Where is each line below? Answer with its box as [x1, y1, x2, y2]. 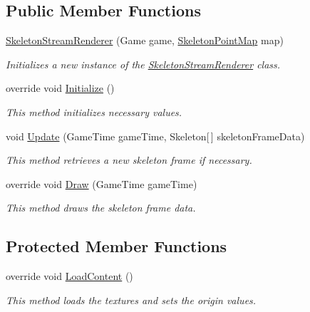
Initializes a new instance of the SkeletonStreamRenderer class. [6, 56, 281, 71]
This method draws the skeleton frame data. [6, 200, 196, 215]
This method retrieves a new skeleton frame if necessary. [6, 152, 252, 167]
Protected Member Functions [6, 235, 227, 257]
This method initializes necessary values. [6, 104, 182, 119]
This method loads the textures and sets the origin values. [6, 292, 257, 307]
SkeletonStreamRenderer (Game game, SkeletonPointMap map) [6, 33, 284, 48]
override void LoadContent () [6, 269, 133, 284]
